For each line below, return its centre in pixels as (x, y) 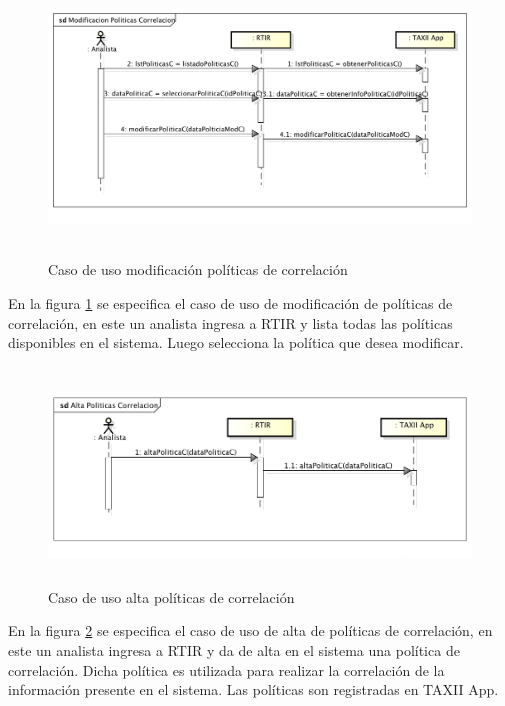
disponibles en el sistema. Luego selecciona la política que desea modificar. (236, 342)
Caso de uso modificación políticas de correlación (198, 269)
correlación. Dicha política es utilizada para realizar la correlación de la (226, 669)
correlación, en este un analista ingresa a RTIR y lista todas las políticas (230, 322)
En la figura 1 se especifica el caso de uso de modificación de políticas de (230, 303)
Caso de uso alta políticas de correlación (171, 596)
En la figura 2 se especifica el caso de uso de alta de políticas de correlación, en (250, 630)
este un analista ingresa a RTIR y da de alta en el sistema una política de (234, 649)
